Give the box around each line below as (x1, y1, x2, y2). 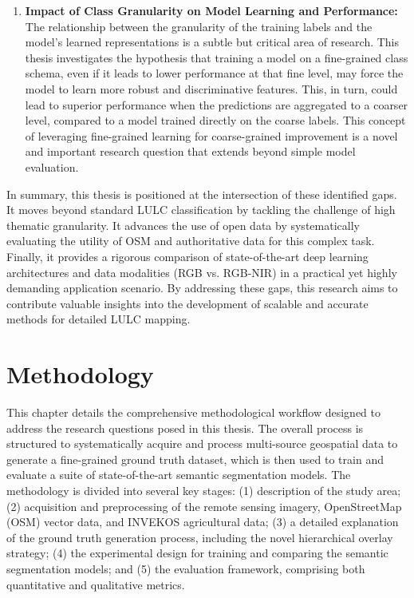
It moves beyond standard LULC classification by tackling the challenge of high (6, 201, 396, 218)
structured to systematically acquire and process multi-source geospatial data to (6, 435, 398, 452)
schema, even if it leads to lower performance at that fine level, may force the (25, 65, 404, 81)
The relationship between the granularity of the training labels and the (25, 18, 373, 34)
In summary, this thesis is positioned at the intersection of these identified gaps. (6, 185, 397, 202)
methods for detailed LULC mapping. (6, 311, 191, 327)
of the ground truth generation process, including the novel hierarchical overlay (6, 529, 393, 545)
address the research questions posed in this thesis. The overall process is (6, 419, 364, 436)
